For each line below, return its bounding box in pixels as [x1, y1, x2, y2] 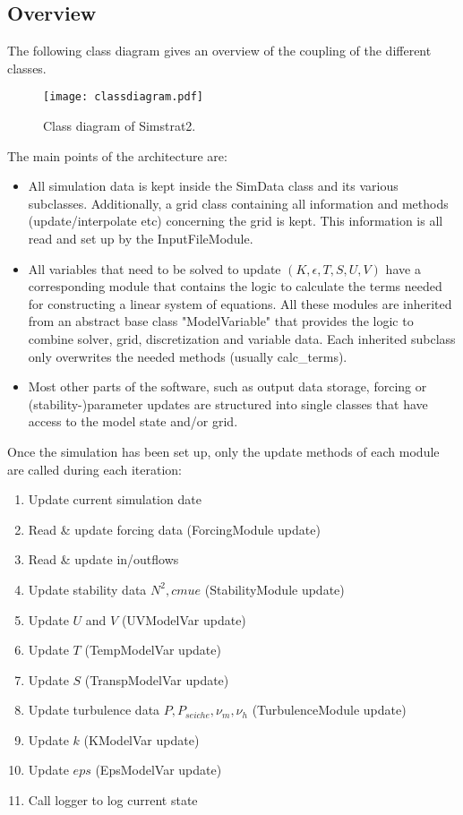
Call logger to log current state [28, 791, 198, 810]
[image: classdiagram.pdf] [43, 90, 203, 104]
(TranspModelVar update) [84, 670, 229, 689]
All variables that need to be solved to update [28, 259, 281, 278]
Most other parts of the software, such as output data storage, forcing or [28, 377, 427, 396]
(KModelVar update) [83, 730, 200, 749]
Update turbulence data [28, 700, 160, 719]
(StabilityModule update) [204, 579, 345, 598]
